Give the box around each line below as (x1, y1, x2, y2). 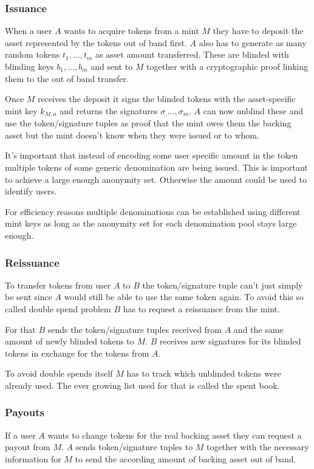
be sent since (5, 290, 52, 303)
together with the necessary (206, 440, 309, 453)
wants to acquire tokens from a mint (64, 24, 199, 37)
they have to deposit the (213, 24, 304, 37)
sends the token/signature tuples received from (47, 323, 222, 335)
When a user (5, 24, 52, 37)
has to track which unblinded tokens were (126, 367, 281, 380)
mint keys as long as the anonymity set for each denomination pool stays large (5, 217, 297, 230)
